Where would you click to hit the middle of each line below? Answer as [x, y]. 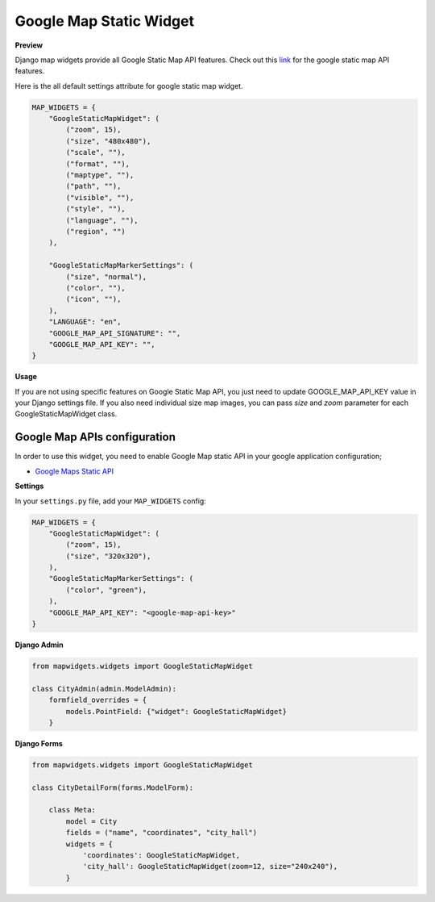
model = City [91, 821]
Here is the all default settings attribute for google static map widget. [129, 86]
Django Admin [39, 645]
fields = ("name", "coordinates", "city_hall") [162, 833]
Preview [29, 45]
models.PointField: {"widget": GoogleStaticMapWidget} [176, 711]
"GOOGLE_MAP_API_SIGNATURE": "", [115, 333]
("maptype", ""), [100, 175]
